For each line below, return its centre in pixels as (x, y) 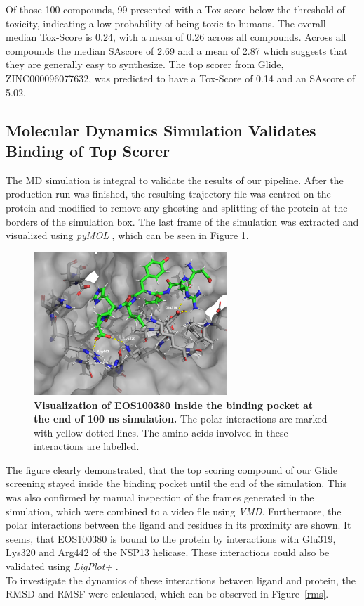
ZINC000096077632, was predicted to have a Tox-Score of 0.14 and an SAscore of (181, 78)
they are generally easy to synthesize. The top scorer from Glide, (145, 64)
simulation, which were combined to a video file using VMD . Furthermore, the (174, 511)
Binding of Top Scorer (88, 150)
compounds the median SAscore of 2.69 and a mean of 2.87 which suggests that (177, 50)
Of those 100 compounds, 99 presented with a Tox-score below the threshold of (175, 9)
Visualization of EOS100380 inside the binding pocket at (174, 405)
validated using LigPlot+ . (62, 566)
